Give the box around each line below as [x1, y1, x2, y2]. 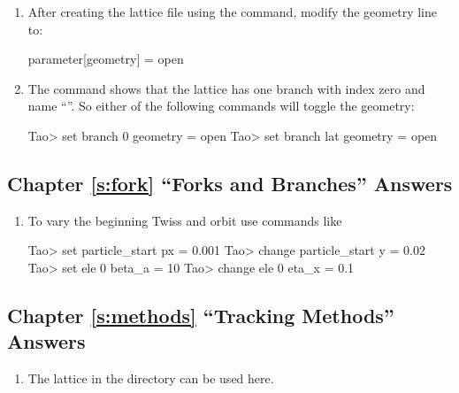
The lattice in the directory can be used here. [27, 369, 274, 388]
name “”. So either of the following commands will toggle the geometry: [27, 96, 415, 115]
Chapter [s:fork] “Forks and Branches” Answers [7, 169, 453, 196]
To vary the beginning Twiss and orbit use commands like [27, 211, 342, 229]
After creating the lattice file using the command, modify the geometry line [27, 3, 437, 20]
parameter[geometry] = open [27, 50, 184, 68]
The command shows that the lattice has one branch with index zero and [27, 79, 425, 97]
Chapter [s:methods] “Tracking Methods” [7, 301, 394, 328]
